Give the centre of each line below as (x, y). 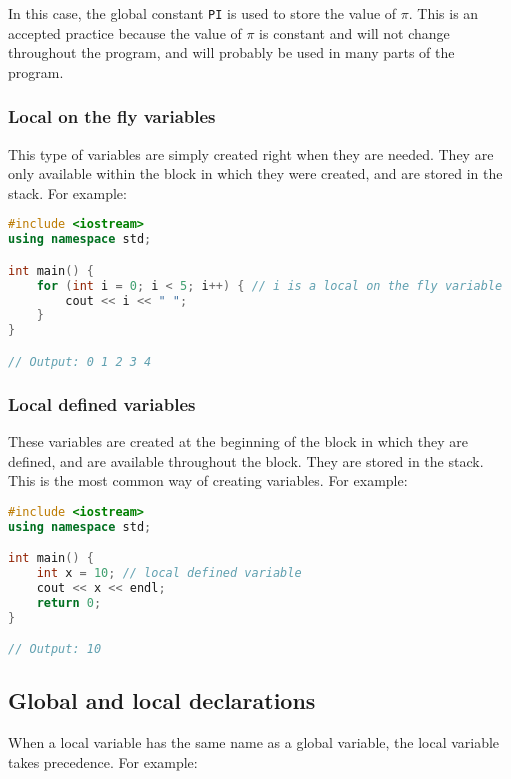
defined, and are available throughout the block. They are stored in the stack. (246, 460)
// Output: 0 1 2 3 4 (80, 361)
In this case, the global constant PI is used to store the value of (202, 13)
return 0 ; (69, 602)
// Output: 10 (55, 649)
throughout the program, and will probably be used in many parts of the (231, 52)
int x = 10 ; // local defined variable (169, 573)
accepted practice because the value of (125, 32)
